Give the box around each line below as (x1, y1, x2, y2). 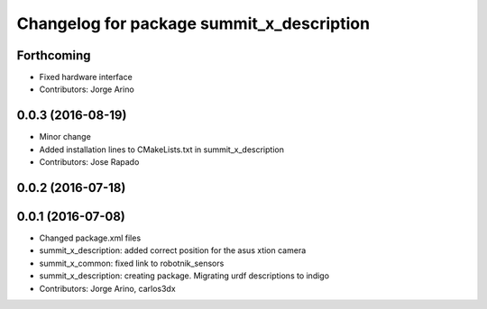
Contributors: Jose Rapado (39, 157, 140, 168)
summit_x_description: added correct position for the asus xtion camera (39, 245, 307, 256)
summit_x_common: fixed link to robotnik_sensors (39, 258, 225, 268)
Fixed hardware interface (39, 72, 133, 83)
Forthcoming (16, 48, 91, 63)
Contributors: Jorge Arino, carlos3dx (39, 283, 176, 294)
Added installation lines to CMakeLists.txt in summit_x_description (39, 144, 284, 155)
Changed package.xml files (39, 232, 142, 243)
